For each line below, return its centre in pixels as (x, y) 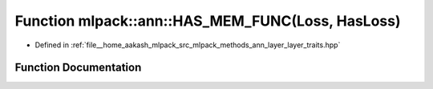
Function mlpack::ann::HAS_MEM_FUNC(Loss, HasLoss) (208, 21)
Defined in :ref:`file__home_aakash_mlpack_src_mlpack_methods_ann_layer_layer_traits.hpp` (188, 45)
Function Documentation (78, 68)
